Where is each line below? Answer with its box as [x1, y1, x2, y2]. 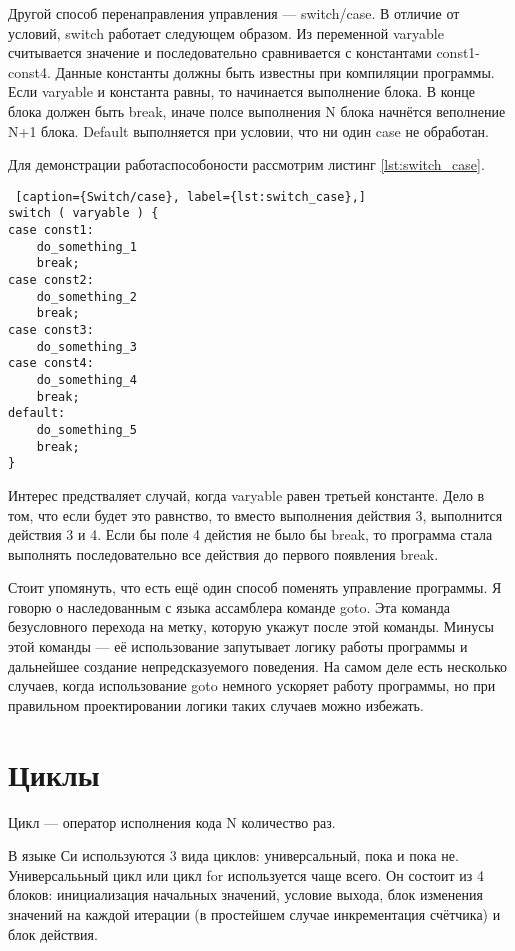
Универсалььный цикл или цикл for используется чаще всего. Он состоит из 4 [8, 864, 485, 885]
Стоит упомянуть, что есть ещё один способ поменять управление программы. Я [8, 577, 502, 598]
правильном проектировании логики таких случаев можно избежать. [8, 694, 424, 715]
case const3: [8, 323, 94, 337]
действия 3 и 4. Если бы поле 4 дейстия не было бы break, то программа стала [8, 524, 493, 545]
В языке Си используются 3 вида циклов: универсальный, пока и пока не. [8, 845, 459, 866]
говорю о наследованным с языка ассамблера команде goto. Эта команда [8, 596, 451, 617]
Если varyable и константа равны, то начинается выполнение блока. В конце [8, 81, 476, 102]
